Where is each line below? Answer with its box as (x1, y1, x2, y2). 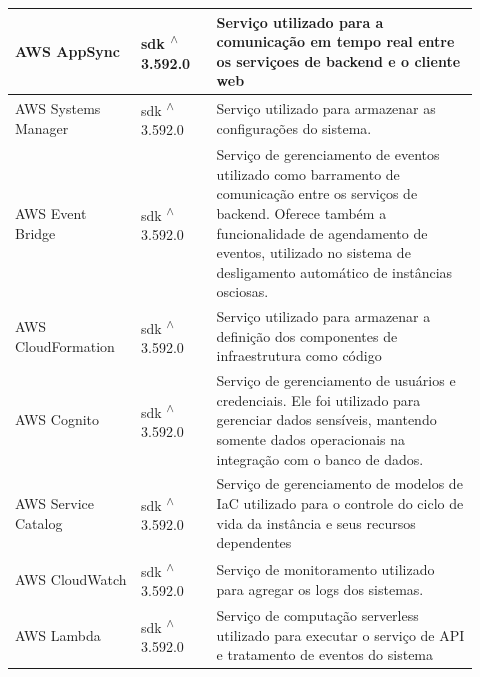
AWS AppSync (15, 40, 120, 61)
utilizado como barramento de (216, 163, 400, 184)
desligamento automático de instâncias (216, 261, 453, 282)
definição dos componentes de (216, 325, 398, 346)
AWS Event (15, 203, 87, 223)
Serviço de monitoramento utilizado (216, 558, 435, 579)
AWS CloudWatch (15, 568, 127, 589)
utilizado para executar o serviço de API (216, 624, 465, 645)
